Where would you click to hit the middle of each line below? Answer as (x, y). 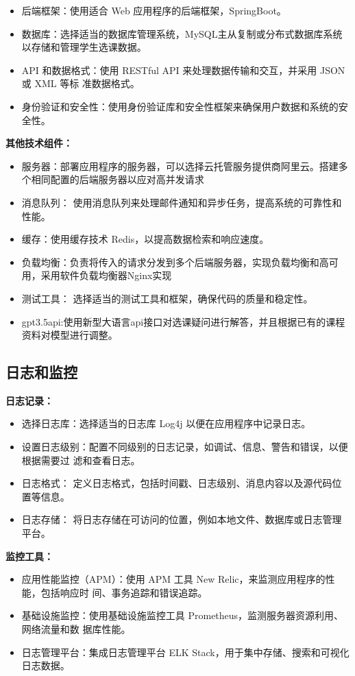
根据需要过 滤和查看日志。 (81, 460)
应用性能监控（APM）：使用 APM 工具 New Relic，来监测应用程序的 (173, 579)
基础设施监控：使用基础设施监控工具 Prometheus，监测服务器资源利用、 (183, 615)
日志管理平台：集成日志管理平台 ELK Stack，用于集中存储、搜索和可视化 (185, 652)
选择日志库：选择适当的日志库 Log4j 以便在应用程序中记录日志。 (166, 423)
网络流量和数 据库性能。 (76, 629)
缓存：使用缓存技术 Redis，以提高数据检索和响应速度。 (145, 239)
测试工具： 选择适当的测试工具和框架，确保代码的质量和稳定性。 (167, 298)
